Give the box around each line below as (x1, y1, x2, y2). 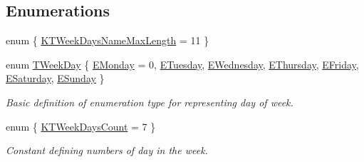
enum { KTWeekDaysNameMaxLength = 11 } (6, 33, 209, 48)
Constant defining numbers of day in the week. (6, 143, 208, 158)
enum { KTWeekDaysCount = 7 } (6, 118, 156, 133)
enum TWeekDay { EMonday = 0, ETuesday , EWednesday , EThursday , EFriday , (6, 56, 359, 71)
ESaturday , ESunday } (6, 71, 105, 86)
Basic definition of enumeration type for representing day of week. (6, 94, 293, 109)
